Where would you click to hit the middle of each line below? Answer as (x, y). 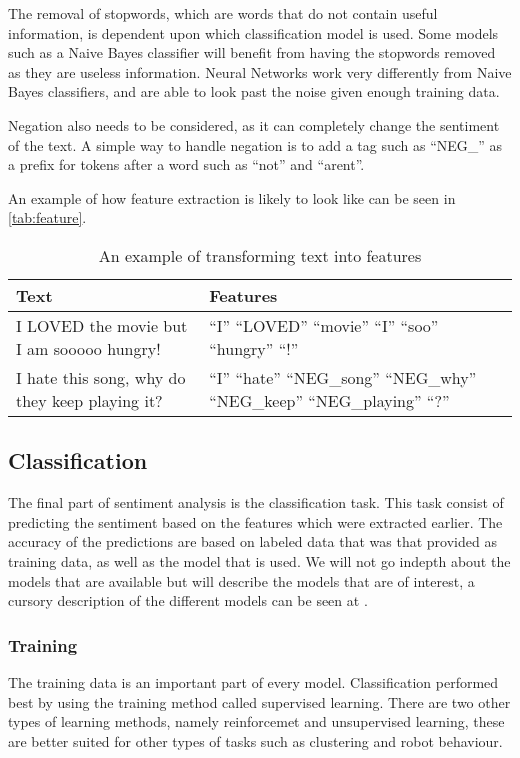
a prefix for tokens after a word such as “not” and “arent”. (186, 164)
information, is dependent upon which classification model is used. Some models (253, 32)
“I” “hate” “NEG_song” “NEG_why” (343, 377)
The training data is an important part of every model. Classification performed (253, 681)
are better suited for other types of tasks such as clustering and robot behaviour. (255, 740)
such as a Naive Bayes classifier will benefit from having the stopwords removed (252, 52)
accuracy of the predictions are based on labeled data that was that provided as (252, 541)
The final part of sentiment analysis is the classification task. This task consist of (256, 502)
